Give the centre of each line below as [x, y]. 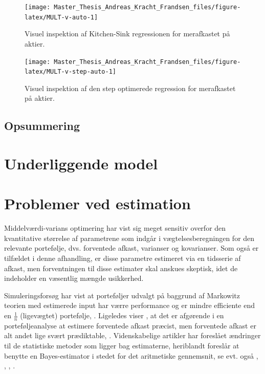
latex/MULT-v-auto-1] [61, 17]
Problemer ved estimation [97, 203]
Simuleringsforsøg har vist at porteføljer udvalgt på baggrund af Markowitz [122, 295]
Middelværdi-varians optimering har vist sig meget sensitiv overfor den [115, 228]
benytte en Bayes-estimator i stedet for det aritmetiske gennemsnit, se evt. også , [131, 355]
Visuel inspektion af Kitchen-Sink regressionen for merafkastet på [127, 34]
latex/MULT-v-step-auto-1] [70, 72]
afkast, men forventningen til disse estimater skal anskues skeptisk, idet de [121, 268]
